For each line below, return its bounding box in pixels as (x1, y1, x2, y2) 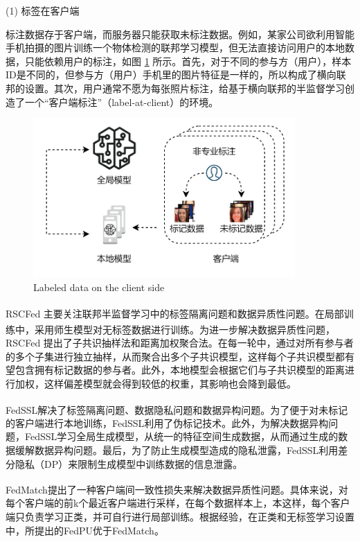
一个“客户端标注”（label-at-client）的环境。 (24, 94, 219, 109)
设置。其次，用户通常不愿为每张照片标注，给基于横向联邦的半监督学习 (24, 80, 345, 95)
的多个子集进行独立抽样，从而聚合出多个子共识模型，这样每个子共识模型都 (6, 349, 345, 363)
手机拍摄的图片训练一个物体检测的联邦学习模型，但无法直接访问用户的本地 (6, 40, 345, 55)
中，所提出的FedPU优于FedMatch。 (6, 523, 164, 537)
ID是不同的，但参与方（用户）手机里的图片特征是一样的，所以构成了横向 (6, 67, 336, 82)
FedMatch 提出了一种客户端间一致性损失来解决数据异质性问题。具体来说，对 (6, 482, 348, 496)
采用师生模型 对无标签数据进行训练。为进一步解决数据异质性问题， (34, 322, 335, 336)
